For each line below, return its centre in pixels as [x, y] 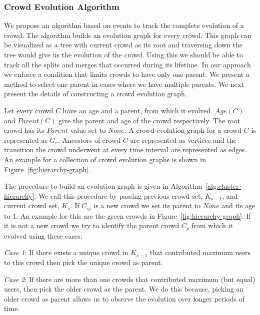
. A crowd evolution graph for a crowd [183, 130]
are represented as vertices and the [183, 140]
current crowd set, [32, 205]
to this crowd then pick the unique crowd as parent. [83, 262]
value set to [88, 130]
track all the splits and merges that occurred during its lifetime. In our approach [127, 64]
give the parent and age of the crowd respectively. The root [149, 120]
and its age [238, 205]
